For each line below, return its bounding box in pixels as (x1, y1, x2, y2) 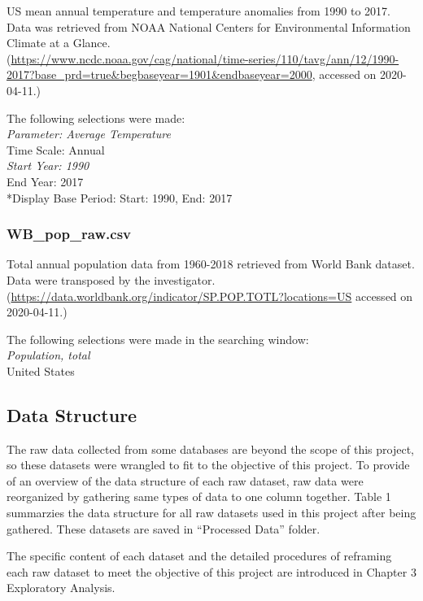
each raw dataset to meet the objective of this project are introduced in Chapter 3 (7, 563, 416, 580)
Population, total (7, 346, 90, 364)
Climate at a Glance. (7, 34, 111, 51)
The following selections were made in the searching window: (7, 330, 309, 347)
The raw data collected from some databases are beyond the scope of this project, (7, 440, 414, 457)
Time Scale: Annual (7, 141, 105, 158)
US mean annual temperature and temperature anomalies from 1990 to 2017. (7, 2, 390, 19)
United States (7, 362, 75, 379)
